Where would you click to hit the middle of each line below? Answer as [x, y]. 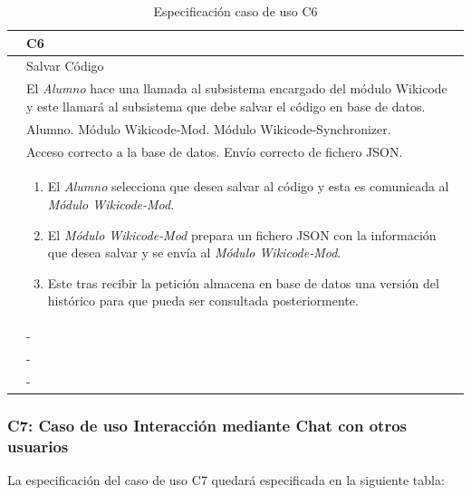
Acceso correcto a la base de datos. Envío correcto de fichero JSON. [215, 151]
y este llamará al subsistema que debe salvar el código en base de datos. [226, 106]
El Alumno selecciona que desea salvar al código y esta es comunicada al [248, 186]
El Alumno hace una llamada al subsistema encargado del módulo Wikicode [237, 88]
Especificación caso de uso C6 [235, 11]
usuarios [38, 446]
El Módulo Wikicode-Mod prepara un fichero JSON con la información [242, 234]
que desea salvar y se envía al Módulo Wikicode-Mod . [194, 252]
